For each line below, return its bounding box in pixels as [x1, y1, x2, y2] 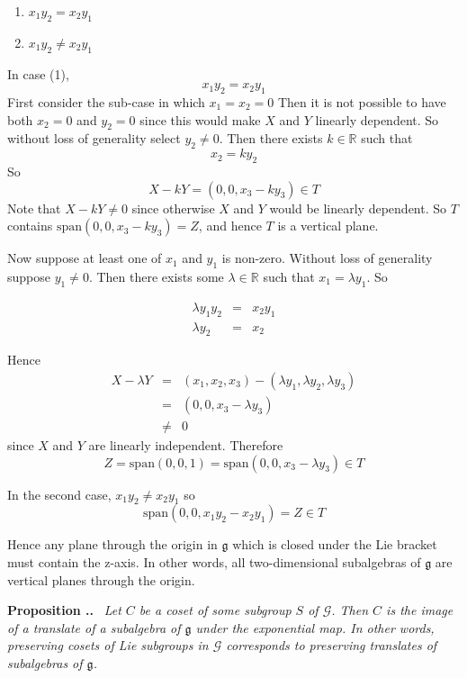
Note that [7, 198, 61, 217]
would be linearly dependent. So [269, 198, 447, 217]
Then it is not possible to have [277, 92, 446, 111]
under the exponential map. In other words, [195, 618, 435, 637]
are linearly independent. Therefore [88, 436, 283, 455]
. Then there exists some [88, 267, 224, 285]
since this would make [139, 110, 261, 129]
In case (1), [7, 64, 69, 83]
